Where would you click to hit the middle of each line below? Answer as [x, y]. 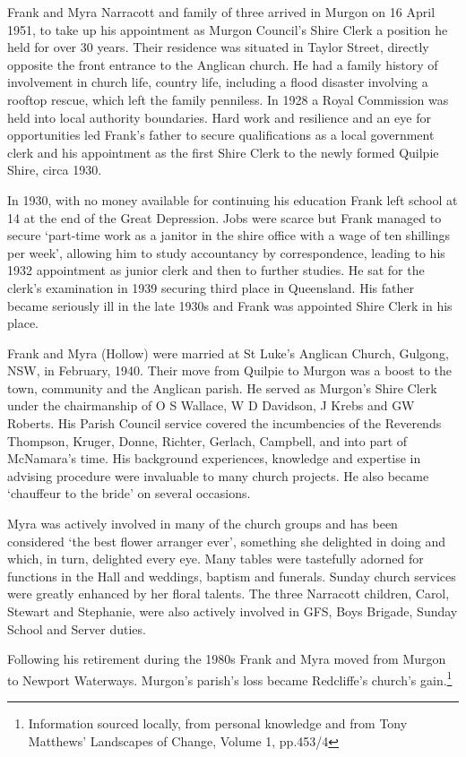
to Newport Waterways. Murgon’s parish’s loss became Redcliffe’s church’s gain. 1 [230, 678]
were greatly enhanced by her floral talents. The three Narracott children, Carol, [229, 594]
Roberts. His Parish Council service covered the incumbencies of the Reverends [224, 423]
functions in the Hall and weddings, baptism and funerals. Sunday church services [232, 576]
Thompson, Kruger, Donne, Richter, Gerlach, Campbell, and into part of [207, 440]
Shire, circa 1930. [55, 170]
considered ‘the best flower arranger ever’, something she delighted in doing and [226, 541]
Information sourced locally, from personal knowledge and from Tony [218, 723]
